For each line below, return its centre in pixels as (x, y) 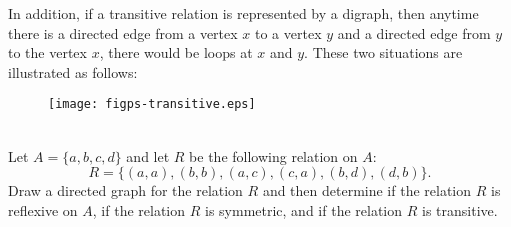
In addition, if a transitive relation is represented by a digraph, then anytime (243, 13)
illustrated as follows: (73, 71)
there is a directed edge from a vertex (123, 32)
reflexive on (43, 209)
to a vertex (288, 32)
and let (148, 155)
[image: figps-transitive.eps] (152, 104)
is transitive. (459, 209)
